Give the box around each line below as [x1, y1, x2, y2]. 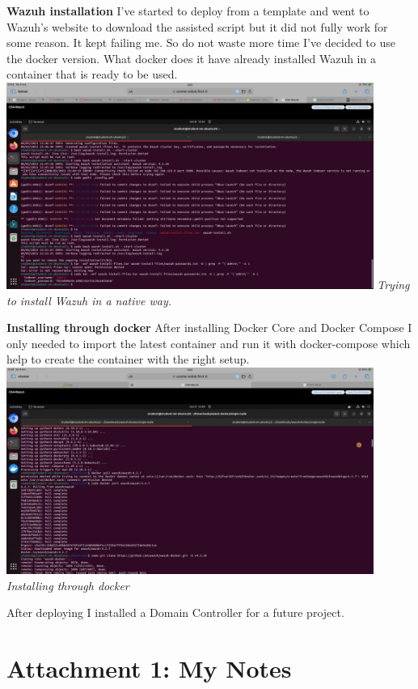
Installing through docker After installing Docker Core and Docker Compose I [6, 319, 412, 336]
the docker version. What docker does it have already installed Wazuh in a [6, 49, 376, 66]
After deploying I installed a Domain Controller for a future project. [6, 604, 344, 621]
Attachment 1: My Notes [6, 652, 292, 685]
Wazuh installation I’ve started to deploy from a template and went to [6, 2, 369, 19]
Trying [377, 276, 410, 293]
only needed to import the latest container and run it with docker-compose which [6, 334, 411, 351]
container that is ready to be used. [6, 66, 178, 83]
